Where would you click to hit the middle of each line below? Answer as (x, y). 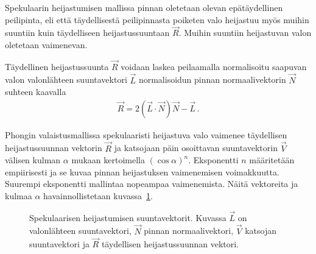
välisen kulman (33, 160)
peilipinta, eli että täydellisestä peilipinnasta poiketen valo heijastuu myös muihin (157, 19)
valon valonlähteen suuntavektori (66, 79)
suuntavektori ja (59, 244)
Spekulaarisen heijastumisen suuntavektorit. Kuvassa (128, 217)
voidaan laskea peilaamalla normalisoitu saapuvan (214, 66)
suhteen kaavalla (36, 92)
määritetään (272, 160)
